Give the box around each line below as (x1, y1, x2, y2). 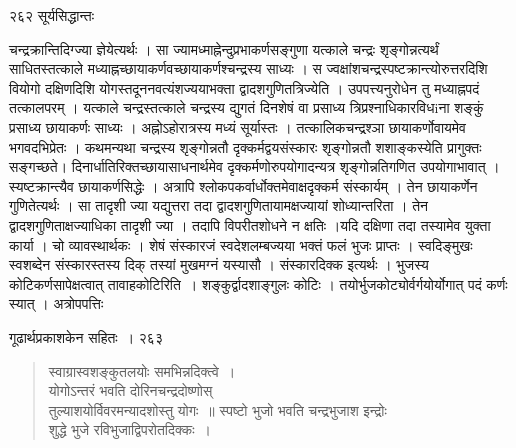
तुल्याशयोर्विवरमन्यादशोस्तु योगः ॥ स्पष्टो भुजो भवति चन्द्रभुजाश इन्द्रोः (48, 399, 387, 420)
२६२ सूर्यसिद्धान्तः (9, 5, 95, 25)
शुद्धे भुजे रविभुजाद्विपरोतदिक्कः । (48, 419, 212, 440)
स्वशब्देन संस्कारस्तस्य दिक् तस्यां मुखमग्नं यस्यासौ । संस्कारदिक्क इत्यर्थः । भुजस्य (9, 254, 429, 275)
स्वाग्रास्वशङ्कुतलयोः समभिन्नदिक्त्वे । (48, 360, 236, 381)
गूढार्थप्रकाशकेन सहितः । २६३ (9, 326, 163, 347)
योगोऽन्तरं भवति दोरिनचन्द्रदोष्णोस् (48, 380, 213, 401)
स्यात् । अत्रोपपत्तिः (9, 293, 104, 314)
